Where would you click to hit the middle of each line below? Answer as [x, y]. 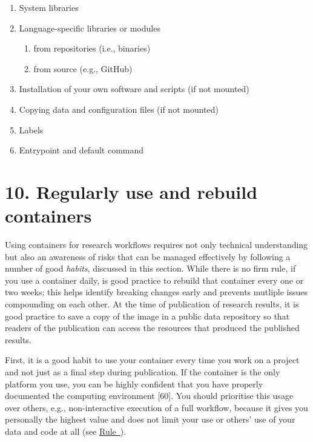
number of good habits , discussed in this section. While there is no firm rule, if [150, 268]
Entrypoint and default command [81, 150]
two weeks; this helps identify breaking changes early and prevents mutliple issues [156, 292]
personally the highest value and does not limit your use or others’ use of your [150, 419]
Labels [31, 129]
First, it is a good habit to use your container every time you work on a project [152, 360]
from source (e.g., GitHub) [83, 68]
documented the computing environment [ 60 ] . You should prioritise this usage [149, 396]
